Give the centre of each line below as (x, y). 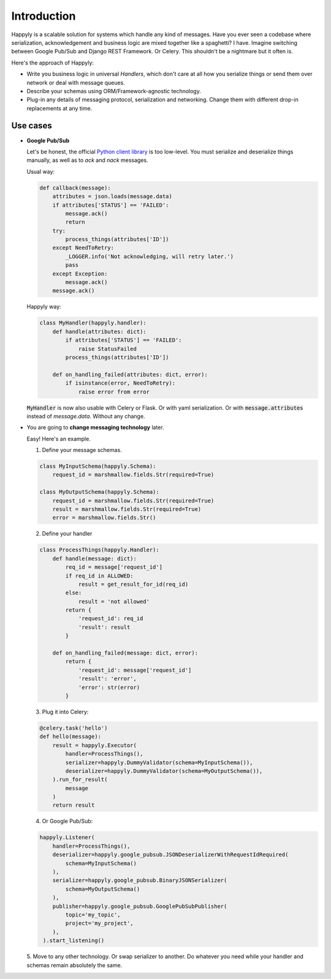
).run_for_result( (80, 780)
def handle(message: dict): (95, 559)
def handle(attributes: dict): (99, 332)
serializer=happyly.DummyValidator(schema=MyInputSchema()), (159, 762)
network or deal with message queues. (76, 82)
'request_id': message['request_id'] (135, 670)
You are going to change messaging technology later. (96, 428)
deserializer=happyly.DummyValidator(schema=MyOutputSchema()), (164, 771)
